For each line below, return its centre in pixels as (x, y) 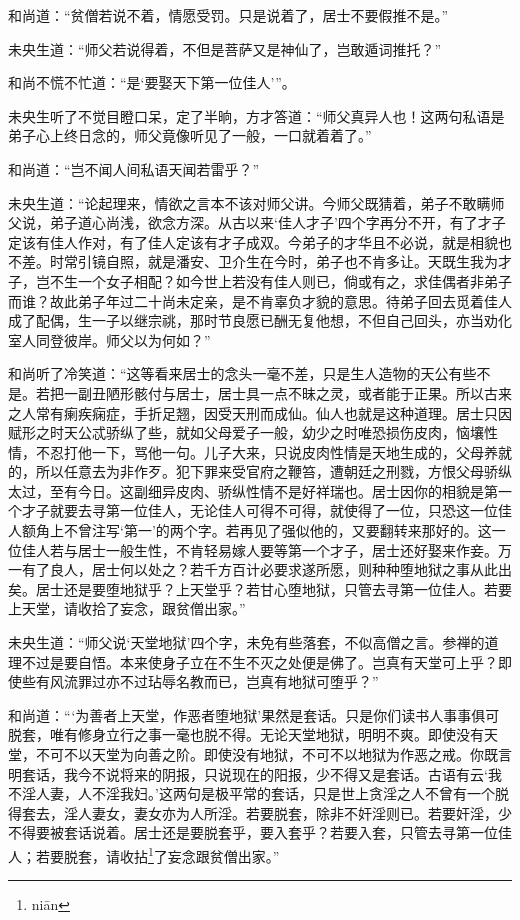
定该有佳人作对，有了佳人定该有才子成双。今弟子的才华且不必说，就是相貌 (253, 241)
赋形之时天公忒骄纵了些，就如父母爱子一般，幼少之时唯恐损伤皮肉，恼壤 (246, 432)
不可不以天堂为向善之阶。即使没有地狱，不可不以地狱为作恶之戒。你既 (266, 754)
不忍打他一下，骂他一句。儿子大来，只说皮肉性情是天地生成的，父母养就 (273, 451)
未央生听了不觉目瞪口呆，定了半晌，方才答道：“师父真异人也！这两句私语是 (256, 115)
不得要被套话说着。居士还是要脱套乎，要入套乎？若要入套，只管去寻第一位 (253, 832)
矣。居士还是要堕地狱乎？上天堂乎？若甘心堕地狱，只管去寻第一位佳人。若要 (260, 588)
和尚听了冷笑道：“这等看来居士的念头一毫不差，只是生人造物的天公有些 (242, 373)
